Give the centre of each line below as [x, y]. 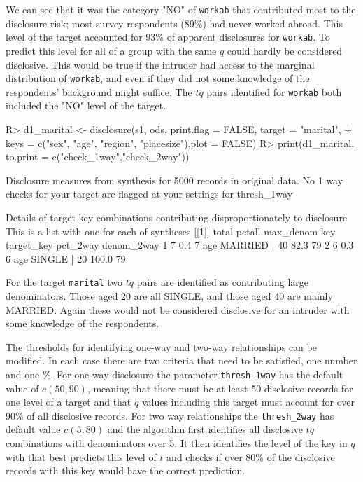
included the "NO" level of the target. [86, 105]
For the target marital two [64, 282]
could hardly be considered [285, 50]
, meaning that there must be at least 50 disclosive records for [220, 388]
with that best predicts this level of [81, 456]
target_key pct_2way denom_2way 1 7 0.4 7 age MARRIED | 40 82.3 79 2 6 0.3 [180, 245]
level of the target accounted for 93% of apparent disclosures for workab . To [168, 37]
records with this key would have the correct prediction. [126, 470]
